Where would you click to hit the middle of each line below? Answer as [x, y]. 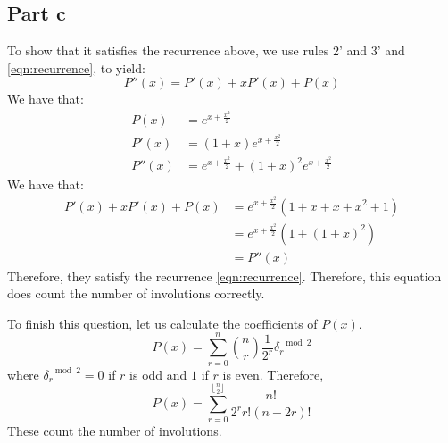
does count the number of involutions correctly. [136, 293]
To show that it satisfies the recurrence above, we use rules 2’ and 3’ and [206, 50]
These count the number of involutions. [115, 430]
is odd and [158, 374]
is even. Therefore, [273, 374]
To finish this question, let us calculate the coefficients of [162, 323]
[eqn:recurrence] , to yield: [76, 67]
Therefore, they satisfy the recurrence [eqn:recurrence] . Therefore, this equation [224, 276]
